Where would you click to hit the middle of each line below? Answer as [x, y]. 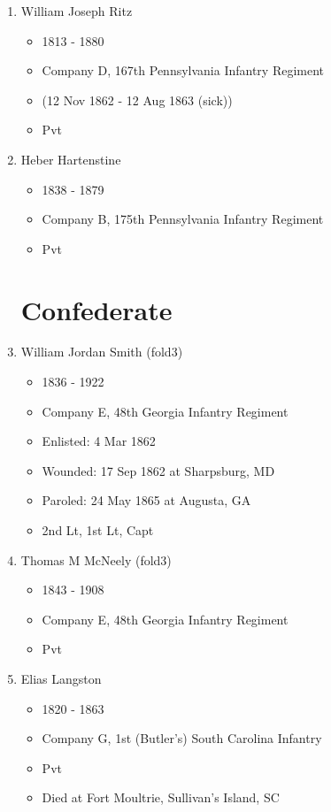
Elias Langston [61, 678]
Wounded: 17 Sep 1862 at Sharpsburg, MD [158, 470]
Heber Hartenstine [71, 159]
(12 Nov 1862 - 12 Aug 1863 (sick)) [137, 100]
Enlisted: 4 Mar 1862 [99, 441]
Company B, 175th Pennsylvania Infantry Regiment [183, 219]
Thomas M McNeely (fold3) [96, 559]
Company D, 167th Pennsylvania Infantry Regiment [183, 70]
